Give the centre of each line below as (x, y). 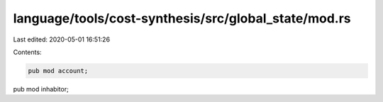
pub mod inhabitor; (41, 89)
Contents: (27, 52)
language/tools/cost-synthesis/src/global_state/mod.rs (182, 18)
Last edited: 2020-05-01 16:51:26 (61, 39)
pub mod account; (58, 71)
